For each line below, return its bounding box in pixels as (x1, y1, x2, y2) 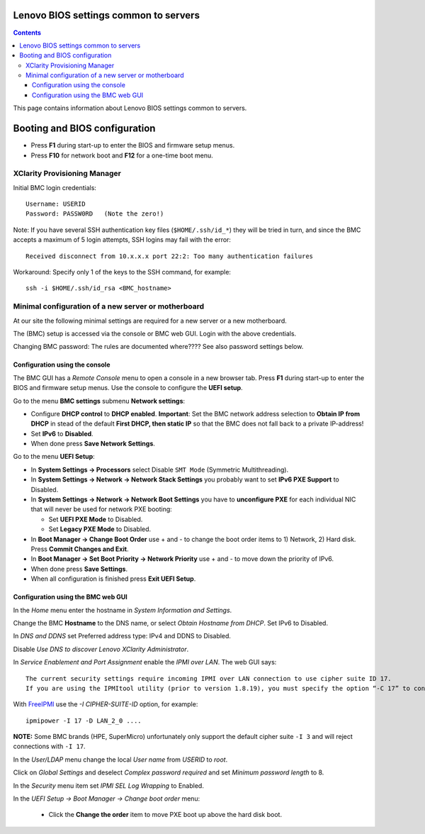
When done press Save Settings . (30, 565, 127, 573)
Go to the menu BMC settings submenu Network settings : (13, 396, 186, 405)
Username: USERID (25, 200, 86, 208)
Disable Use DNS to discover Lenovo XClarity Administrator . (13, 645, 189, 653)
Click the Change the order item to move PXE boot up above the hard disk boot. (48, 811, 283, 819)
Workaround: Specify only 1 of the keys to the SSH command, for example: (13, 268, 232, 277)
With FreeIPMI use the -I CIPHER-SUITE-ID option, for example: (13, 700, 198, 708)
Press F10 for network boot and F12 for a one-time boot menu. (30, 151, 214, 160)
